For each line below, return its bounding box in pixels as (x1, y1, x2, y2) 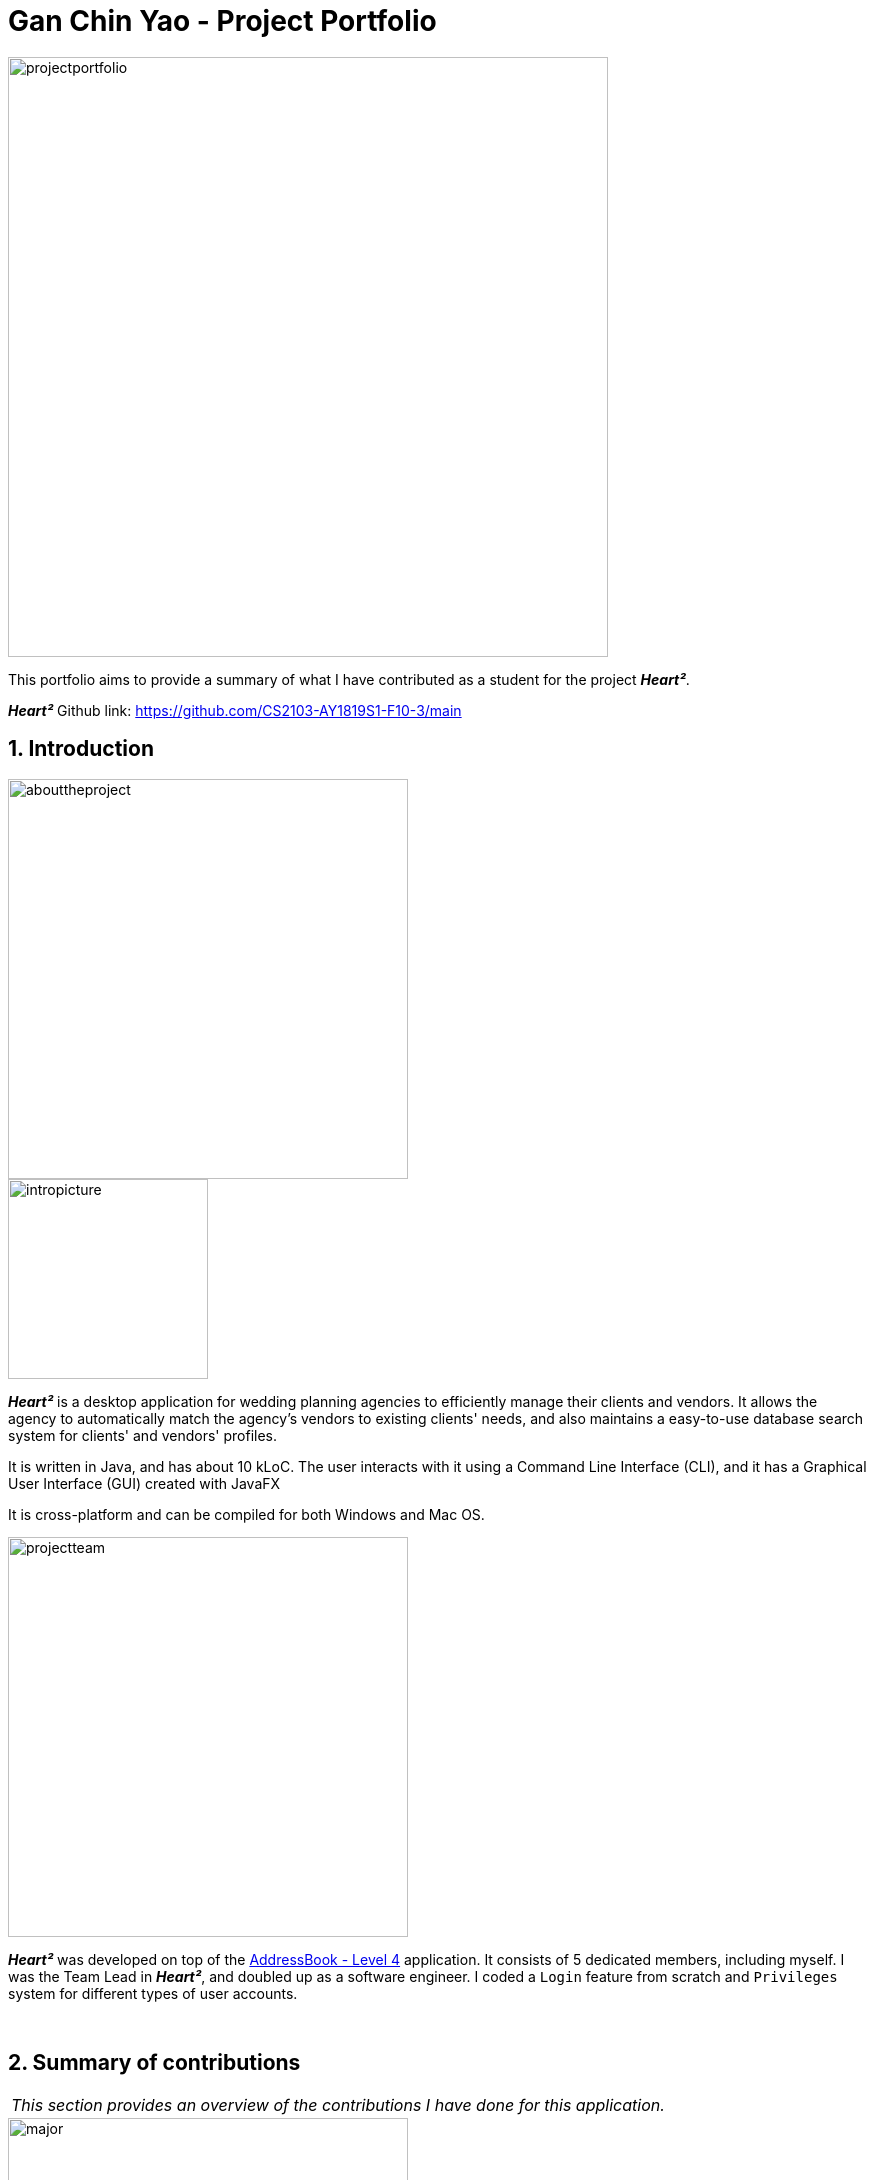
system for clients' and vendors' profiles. (8, 1426, 277, 1444)
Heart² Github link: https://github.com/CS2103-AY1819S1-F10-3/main (8, 701, 462, 719)
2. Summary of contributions (8, 2050, 301, 2076)
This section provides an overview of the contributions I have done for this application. (11, 2095, 665, 2116)
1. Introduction (8, 736, 154, 762)
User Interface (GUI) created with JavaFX (8, 1474, 281, 1492)
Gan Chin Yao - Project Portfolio (8, 4, 437, 38)
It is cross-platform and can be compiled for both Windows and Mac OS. (8, 1505, 485, 1523)
